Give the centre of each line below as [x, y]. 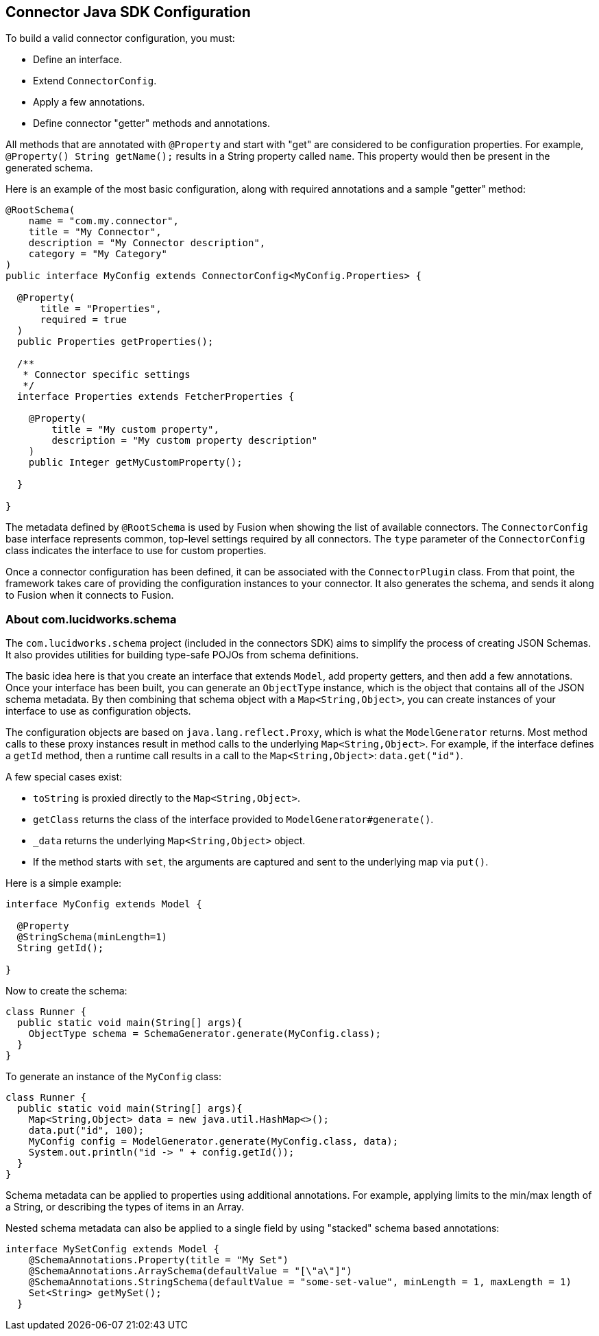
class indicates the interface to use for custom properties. [136, 551]
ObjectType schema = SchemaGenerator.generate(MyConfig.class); [205, 1034]
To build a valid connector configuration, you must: [120, 38]
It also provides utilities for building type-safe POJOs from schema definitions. [182, 655]
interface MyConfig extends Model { [104, 904]
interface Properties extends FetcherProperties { [156, 397]
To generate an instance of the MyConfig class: [114, 1077]
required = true [84, 320]
